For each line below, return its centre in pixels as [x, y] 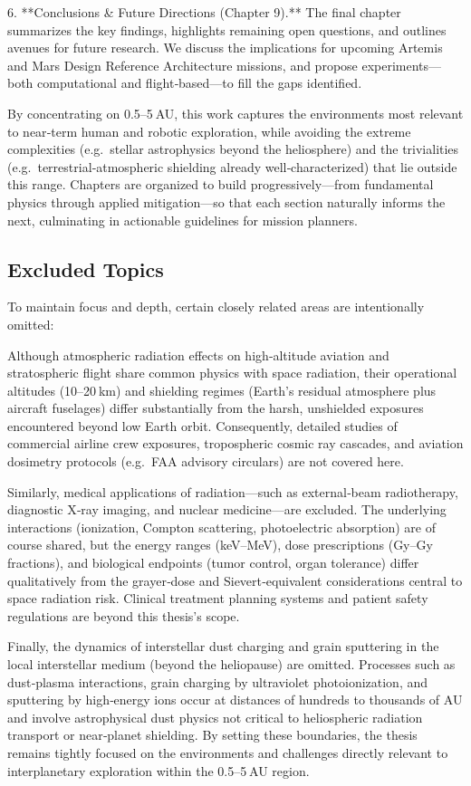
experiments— [402, 65]
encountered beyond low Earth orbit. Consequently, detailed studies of [202, 425]
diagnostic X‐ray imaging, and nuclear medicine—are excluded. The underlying [227, 509]
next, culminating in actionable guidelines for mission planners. [183, 220]
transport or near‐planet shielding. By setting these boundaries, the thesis [212, 735]
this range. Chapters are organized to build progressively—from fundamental [221, 184]
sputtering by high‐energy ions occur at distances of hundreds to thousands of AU [235, 700]
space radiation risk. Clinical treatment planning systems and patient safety [218, 598]
